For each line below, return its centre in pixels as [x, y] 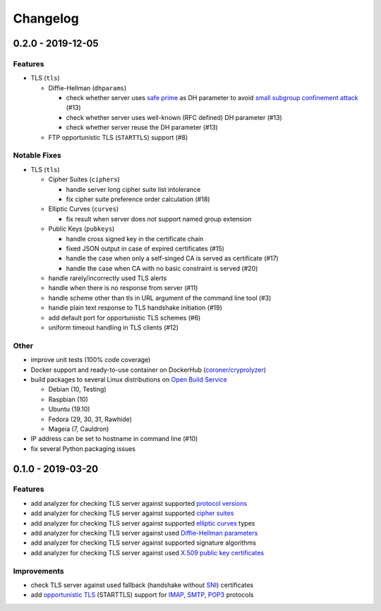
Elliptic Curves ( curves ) [84, 209]
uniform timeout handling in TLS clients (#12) [114, 327]
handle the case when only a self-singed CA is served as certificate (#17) [172, 258]
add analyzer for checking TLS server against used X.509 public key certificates [147, 552]
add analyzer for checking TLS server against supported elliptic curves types [143, 523]
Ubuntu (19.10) [69, 409]
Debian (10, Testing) [77, 389]
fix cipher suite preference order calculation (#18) [138, 199]
